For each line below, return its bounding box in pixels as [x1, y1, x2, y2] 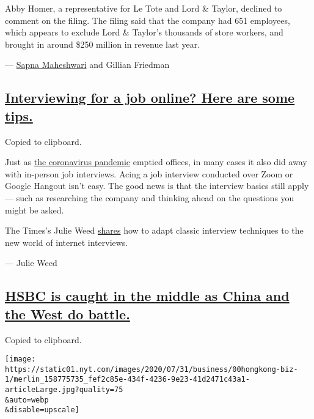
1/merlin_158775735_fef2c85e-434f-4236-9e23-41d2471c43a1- [5, 375, 250, 384]
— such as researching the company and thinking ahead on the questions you [5, 191, 294, 204]
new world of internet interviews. [5, 235, 128, 248]
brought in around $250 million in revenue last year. [5, 37, 200, 50]
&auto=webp [5, 395, 49, 404]
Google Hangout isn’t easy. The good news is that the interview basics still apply [5, 179, 309, 192]
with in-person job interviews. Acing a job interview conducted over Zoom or [5, 167, 293, 180]
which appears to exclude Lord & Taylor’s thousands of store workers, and [5, 26, 283, 39]
